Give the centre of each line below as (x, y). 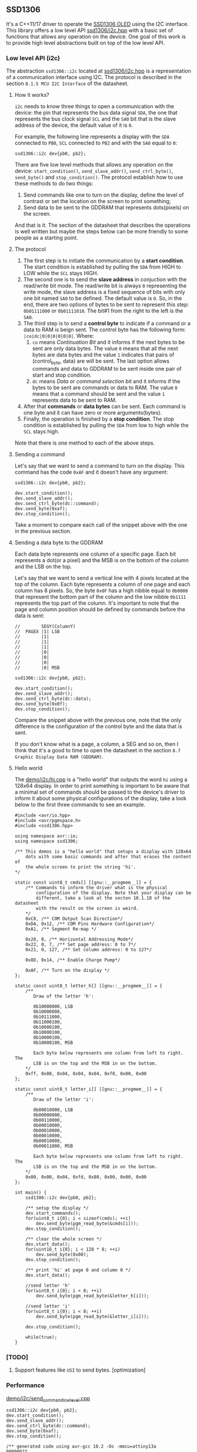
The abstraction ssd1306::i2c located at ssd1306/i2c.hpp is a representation (98, 71)
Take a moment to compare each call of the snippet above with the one (101, 524)
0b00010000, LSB (53, 1110)
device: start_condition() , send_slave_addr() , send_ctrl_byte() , (94, 171)
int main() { (31, 1192)
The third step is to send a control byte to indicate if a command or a (107, 324)
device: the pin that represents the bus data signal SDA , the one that (96, 113)
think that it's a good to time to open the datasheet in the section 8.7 (98, 750)
